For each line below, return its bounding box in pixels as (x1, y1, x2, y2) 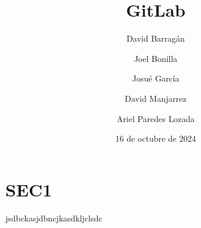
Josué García (132, 72, 180, 85)
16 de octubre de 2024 (115, 132, 196, 145)
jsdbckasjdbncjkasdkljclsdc (5, 211, 103, 224)
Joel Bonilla (134, 52, 178, 64)
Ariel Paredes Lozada (116, 112, 195, 124)
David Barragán (126, 32, 185, 45)
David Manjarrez (125, 92, 187, 104)
